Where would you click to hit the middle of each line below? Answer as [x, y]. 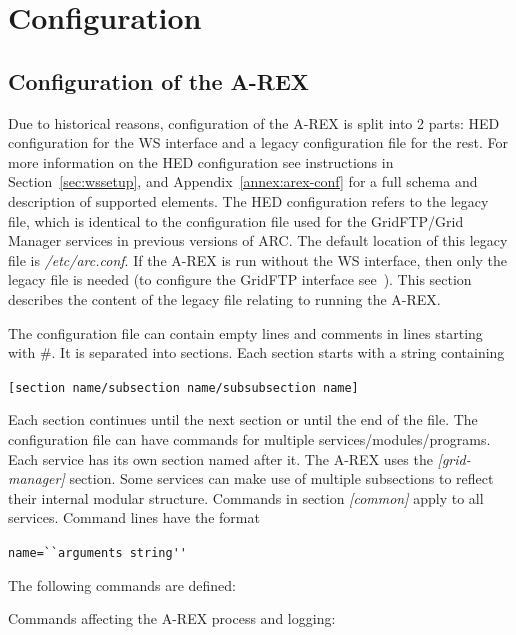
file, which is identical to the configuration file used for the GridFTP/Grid [236, 220]
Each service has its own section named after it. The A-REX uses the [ [225, 458]
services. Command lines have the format [134, 517]
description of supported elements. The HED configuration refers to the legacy [248, 200]
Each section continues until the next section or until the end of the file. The [243, 419]
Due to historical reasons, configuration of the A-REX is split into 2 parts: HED [254, 122]
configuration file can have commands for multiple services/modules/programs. [249, 438]
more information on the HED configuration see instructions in [201, 161]
